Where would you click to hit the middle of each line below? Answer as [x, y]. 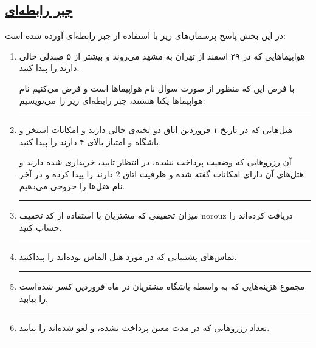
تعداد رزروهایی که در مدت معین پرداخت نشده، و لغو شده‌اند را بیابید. [144, 328]
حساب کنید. [40, 227]
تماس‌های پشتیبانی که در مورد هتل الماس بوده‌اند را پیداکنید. [128, 257]
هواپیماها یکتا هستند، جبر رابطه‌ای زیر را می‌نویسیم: [112, 100]
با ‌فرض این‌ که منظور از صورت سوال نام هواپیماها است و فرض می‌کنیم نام [157, 88]
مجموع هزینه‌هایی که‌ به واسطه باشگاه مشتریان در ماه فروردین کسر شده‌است [162, 286]
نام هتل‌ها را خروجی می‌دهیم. [72, 186]
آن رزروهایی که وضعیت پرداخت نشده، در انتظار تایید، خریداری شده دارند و [155, 162]
